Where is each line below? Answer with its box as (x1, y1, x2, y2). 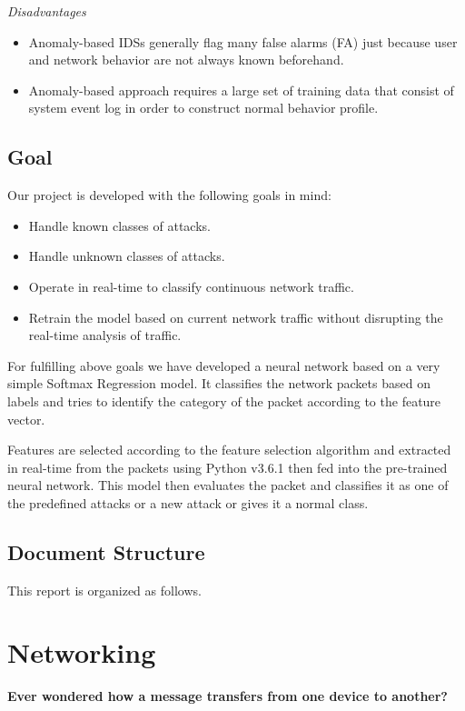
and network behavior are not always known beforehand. (28, 50, 344, 69)
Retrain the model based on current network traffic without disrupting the (28, 307, 443, 326)
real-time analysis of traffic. (28, 325, 182, 345)
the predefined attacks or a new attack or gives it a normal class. (7, 493, 369, 512)
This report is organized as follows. (7, 580, 202, 599)
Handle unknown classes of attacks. (28, 246, 225, 265)
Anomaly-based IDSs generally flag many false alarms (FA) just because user (28, 32, 458, 51)
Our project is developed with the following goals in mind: (7, 185, 331, 205)
